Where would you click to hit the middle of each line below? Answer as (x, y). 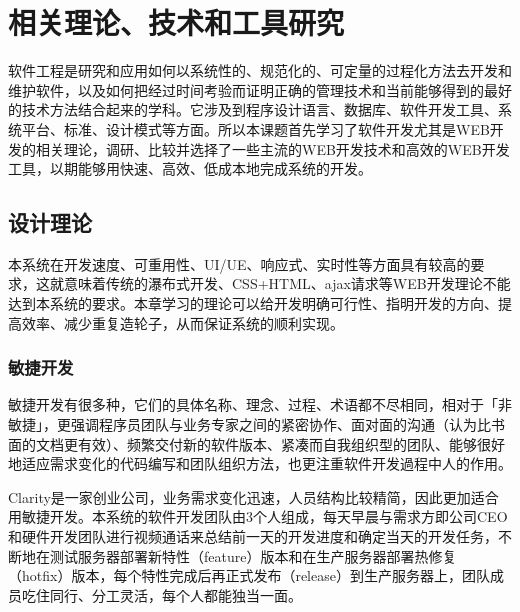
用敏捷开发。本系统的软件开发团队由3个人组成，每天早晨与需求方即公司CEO (258, 516)
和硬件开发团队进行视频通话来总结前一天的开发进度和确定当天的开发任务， (253, 536)
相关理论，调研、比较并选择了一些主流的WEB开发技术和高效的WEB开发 (272, 148)
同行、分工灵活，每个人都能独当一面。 (175, 594)
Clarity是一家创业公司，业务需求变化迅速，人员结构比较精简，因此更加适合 (253, 496)
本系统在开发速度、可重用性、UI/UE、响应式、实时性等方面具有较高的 (239, 263)
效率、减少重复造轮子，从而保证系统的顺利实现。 (182, 322)
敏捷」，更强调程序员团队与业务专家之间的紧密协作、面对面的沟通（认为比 (249, 424)
